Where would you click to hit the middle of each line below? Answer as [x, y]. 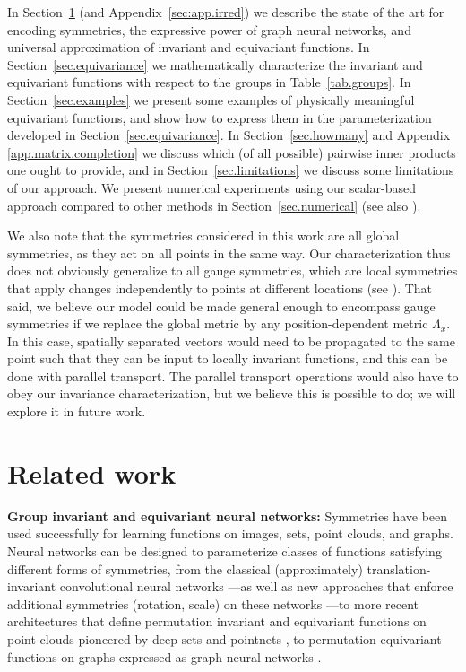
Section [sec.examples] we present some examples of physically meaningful [211, 99]
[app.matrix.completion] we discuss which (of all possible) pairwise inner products [232, 152]
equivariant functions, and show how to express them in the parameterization [220, 117]
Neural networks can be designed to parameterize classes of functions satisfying [224, 550]
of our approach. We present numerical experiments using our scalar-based [212, 187]
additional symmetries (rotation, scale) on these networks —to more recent [213, 603]
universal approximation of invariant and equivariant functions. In [189, 47]
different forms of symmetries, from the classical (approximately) [185, 568]
